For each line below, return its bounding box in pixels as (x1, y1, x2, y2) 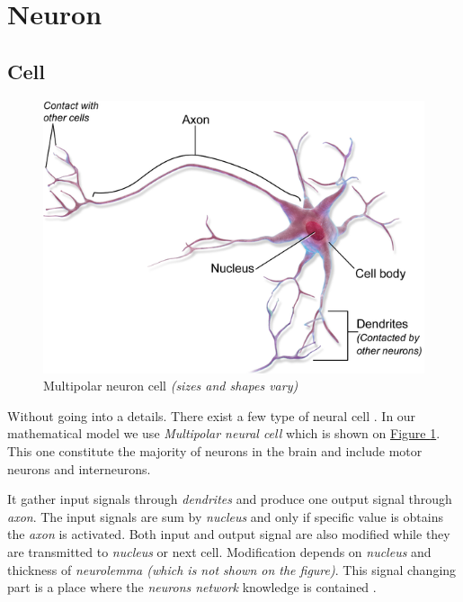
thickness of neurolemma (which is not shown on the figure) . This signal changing (7, 560, 457, 579)
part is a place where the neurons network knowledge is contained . (7, 578, 377, 597)
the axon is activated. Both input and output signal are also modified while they (7, 525, 450, 544)
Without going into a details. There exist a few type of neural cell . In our (7, 406, 416, 425)
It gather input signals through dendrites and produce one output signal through (7, 490, 452, 508)
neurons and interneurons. (7, 459, 151, 478)
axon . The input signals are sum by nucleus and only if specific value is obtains (7, 507, 443, 526)
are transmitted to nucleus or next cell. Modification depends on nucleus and (7, 542, 432, 561)
